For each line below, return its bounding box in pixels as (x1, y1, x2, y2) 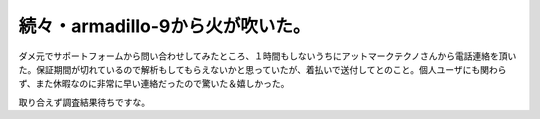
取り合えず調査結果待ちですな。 (18, 96, 150, 108)
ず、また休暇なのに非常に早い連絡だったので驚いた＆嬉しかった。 (18, 78, 290, 90)
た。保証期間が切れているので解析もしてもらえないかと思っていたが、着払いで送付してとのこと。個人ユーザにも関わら (18, 63, 507, 75)
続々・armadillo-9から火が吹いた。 (18, 15, 311, 37)
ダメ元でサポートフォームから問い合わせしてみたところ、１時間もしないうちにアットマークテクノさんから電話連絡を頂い (18, 50, 517, 62)
